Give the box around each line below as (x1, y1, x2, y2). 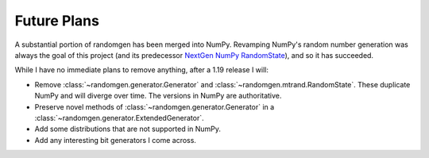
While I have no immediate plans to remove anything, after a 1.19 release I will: (14, 65, 269, 75)
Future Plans (14, 12, 99, 29)
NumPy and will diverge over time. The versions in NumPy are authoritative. (34, 91, 282, 101)
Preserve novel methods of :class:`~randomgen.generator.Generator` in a (34, 102, 275, 111)
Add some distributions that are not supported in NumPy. (34, 124, 222, 134)
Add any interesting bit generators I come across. (34, 135, 196, 145)
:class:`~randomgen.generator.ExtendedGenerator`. (34, 113, 204, 122)
